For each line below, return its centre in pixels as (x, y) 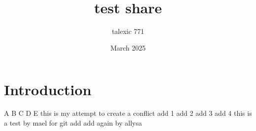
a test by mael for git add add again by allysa (73, 122)
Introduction (48, 90)
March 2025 (128, 47)
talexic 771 (128, 31)
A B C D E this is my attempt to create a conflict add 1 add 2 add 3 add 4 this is (128, 113)
